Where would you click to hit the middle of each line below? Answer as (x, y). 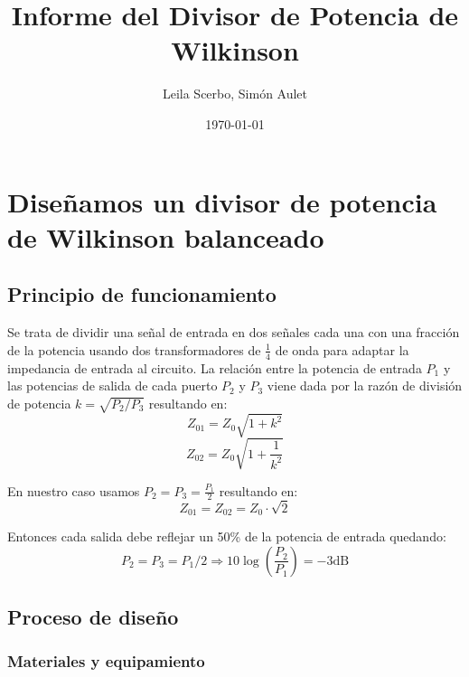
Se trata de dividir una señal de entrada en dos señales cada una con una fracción (234, 332)
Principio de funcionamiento (142, 294)
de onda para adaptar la (342, 349)
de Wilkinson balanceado (166, 236)
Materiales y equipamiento (106, 661)
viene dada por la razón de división (365, 386)
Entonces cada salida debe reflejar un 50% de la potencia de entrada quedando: (227, 536)
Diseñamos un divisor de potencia (222, 201)
